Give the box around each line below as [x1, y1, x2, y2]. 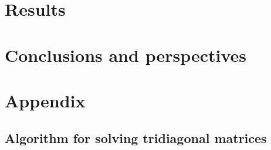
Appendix [5, 88, 86, 112]
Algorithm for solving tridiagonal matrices [5, 128, 267, 146]
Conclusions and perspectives [5, 43, 247, 67]
